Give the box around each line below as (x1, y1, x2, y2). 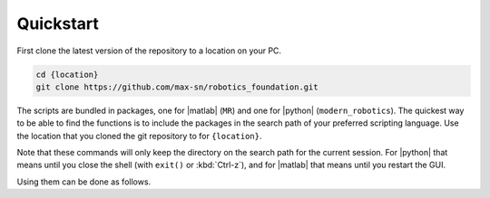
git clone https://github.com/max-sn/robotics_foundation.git (35, 81, 318, 92)
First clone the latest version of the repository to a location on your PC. (16, 45, 281, 56)
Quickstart (16, 14, 100, 33)
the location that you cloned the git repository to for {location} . (16, 130, 262, 141)
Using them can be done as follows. (16, 176, 152, 187)
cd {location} (35, 69, 99, 80)
